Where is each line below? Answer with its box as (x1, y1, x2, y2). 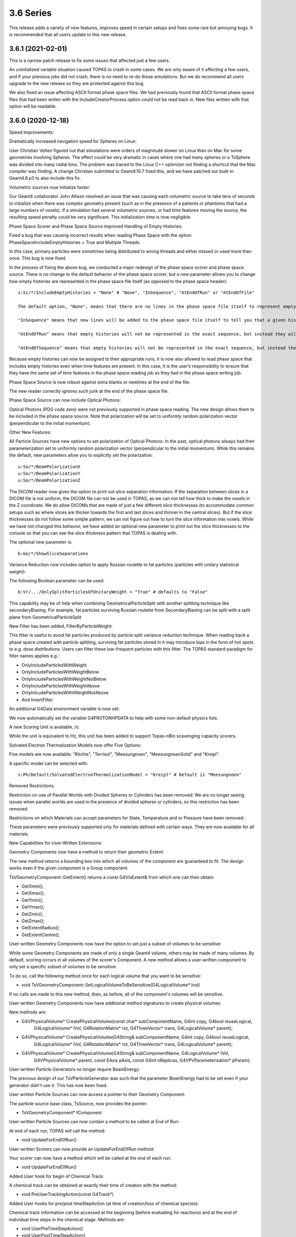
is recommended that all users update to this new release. (9, 31, 127, 37)
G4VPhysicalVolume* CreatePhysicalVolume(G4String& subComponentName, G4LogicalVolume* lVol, (21, 1050, 229, 1056)
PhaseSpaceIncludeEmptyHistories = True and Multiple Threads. (9, 239, 141, 245)
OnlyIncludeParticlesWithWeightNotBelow (21, 676, 107, 682)
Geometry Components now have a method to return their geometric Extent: (9, 849, 164, 855)
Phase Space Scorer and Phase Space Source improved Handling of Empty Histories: (9, 223, 183, 229)
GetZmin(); (21, 911, 44, 917)
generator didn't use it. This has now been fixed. (9, 1082, 108, 1088)
